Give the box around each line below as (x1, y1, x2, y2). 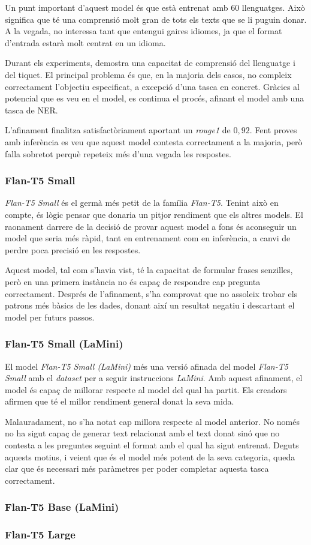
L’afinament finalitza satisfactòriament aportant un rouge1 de (5, 124, 231, 136)
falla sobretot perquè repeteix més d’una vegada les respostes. (5, 147, 231, 160)
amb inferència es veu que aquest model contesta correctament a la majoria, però (5, 135, 303, 148)
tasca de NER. (5, 103, 58, 116)
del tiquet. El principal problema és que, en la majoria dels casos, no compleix (5, 68, 292, 80)
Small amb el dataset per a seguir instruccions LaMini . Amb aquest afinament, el (5, 372, 303, 384)
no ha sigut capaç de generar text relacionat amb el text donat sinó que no (5, 427, 280, 439)
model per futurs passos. (5, 310, 95, 323)
